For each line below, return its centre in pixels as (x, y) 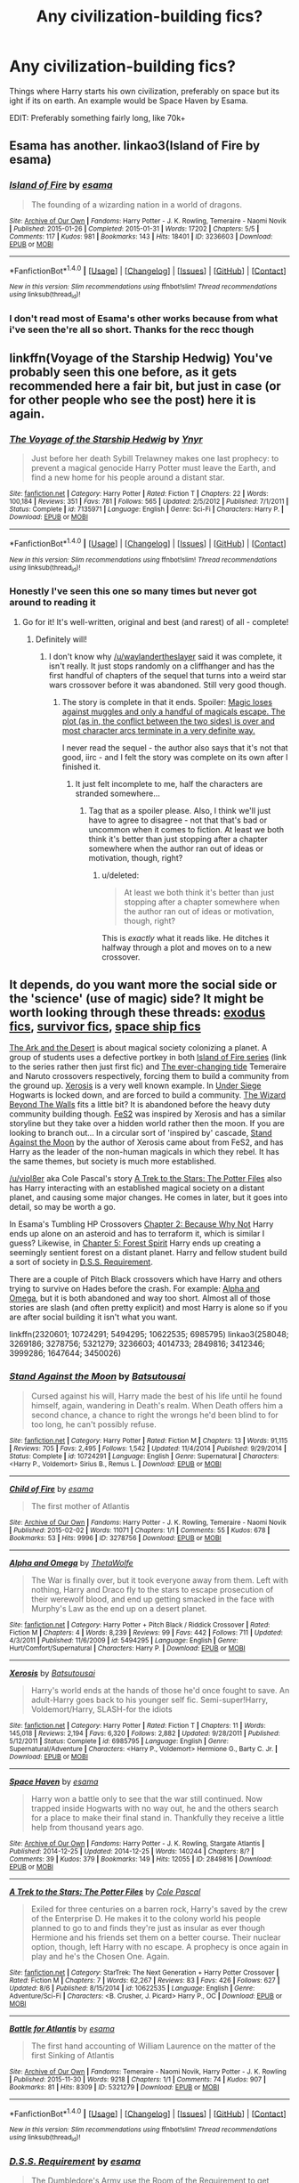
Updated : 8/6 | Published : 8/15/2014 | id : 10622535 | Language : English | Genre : (132, 1988)
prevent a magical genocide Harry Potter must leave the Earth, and (153, 468)
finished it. (81, 767)
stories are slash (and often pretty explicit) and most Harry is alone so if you (148, 1308)
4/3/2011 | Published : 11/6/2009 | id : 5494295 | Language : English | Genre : (124, 1640)
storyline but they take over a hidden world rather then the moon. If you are (147, 1124)
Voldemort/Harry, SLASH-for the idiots (101, 1709)
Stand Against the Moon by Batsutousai (97, 1376)
